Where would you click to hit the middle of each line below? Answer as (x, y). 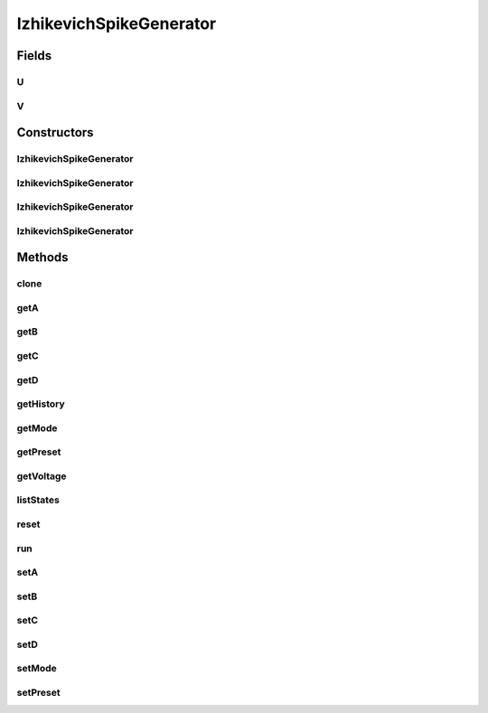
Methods (42, 258)
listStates (38, 500)
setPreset (38, 692)
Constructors (55, 132)
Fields (34, 56)
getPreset (39, 452)
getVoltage (42, 476)
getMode (37, 427)
